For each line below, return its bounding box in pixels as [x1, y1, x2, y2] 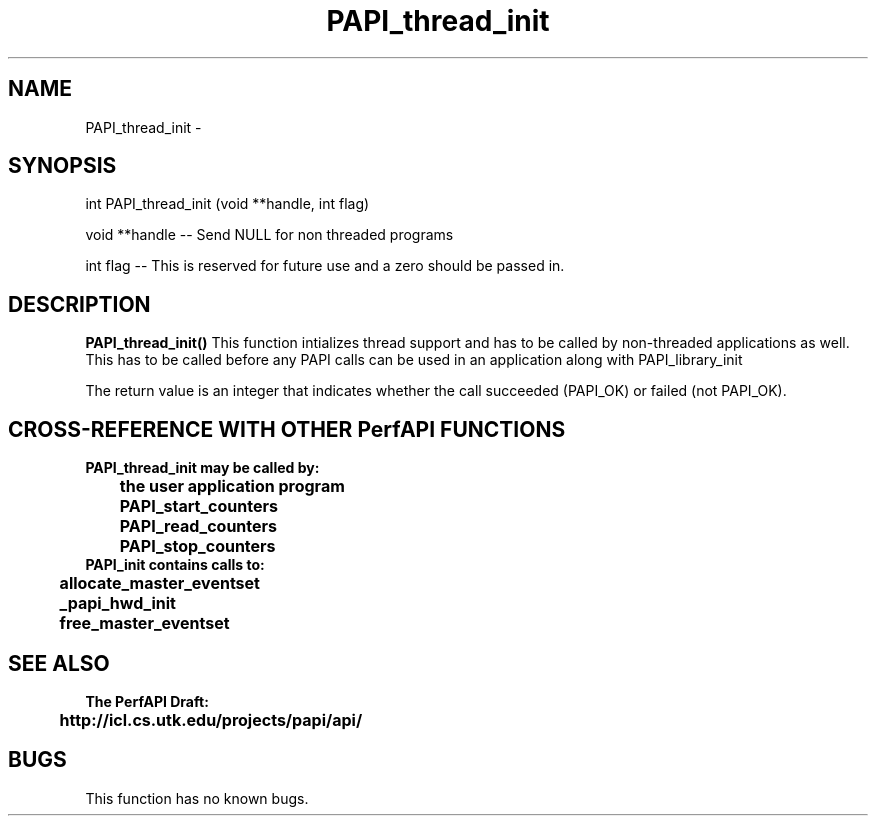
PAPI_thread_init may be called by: [85, 459, 320, 477]
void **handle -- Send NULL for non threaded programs [85, 226, 454, 244]
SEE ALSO [8, 650, 110, 676]
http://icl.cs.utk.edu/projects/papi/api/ [59, 709, 363, 730]
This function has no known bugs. [85, 789, 309, 807]
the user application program [119, 476, 345, 497]
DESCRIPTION [8, 291, 151, 317]
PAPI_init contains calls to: [85, 556, 265, 574]
